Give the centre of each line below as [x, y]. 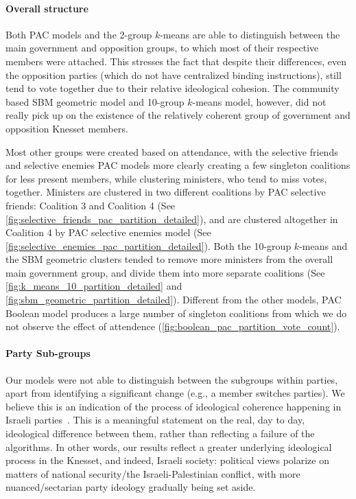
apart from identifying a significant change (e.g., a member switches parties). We [175, 393]
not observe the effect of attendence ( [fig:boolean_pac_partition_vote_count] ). [173, 326]
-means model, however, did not [259, 101]
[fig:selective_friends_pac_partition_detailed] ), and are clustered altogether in [172, 219]
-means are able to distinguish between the [250, 34]
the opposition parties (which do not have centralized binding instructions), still [174, 74]
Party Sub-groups [48, 353]
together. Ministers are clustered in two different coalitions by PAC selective [166, 192]
